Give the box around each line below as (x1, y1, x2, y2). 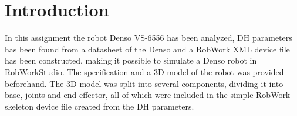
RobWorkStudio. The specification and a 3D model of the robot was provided (5, 65, 284, 78)
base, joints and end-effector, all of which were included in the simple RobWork (5, 89, 291, 101)
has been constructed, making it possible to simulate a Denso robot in (5, 54, 257, 66)
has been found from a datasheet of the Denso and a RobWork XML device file (5, 43, 290, 55)
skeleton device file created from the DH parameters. (5, 100, 194, 112)
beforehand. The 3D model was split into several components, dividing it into (5, 77, 283, 89)
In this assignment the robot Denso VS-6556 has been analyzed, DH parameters (5, 31, 292, 44)
